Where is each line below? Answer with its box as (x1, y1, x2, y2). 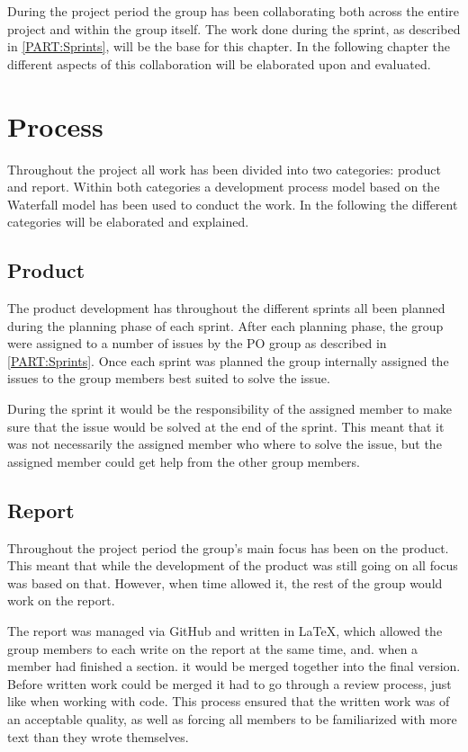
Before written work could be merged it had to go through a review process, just (7, 674, 452, 693)
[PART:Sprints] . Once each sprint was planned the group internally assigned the (7, 351, 449, 370)
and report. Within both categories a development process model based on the (7, 177, 440, 196)
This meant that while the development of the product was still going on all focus (7, 556, 458, 575)
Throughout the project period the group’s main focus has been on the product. (7, 538, 449, 557)
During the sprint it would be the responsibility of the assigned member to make (7, 399, 452, 418)
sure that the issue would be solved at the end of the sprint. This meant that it (7, 416, 445, 435)
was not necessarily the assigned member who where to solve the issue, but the (7, 434, 442, 453)
